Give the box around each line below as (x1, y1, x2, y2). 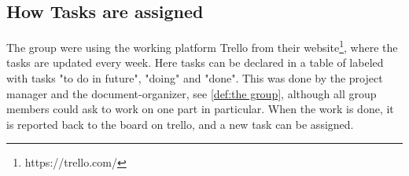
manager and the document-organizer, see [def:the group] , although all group (6, 85, 377, 101)
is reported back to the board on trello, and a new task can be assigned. (6, 115, 354, 132)
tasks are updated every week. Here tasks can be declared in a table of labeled (6, 54, 384, 71)
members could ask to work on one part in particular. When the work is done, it (6, 101, 394, 117)
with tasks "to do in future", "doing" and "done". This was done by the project (6, 70, 383, 86)
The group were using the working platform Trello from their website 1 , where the (6, 37, 398, 55)
